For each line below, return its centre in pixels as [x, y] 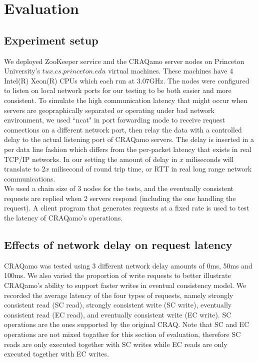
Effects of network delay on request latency [118, 245]
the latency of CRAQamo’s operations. [63, 218]
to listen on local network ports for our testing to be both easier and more [118, 90]
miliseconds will [210, 159]
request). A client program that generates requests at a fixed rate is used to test [127, 208]
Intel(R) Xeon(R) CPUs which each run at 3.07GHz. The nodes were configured [127, 80]
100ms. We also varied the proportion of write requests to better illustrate [117, 275]
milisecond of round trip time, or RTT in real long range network [152, 169]
